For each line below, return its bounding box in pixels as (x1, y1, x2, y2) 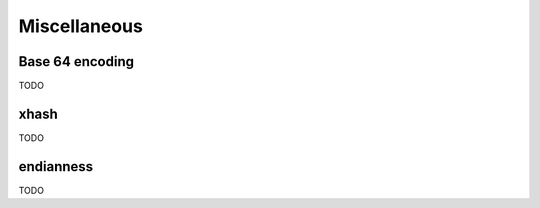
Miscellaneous (18, 15, 144, 37)
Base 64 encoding (18, 53, 135, 70)
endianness (18, 158, 94, 175)
